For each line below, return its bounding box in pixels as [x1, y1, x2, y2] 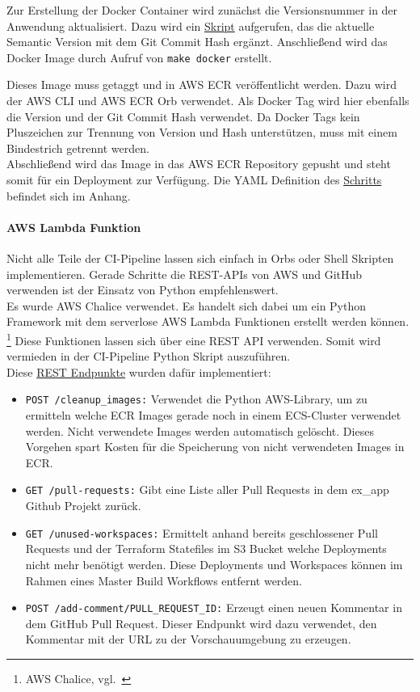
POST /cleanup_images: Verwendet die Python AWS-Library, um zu [25, 390, 367, 407]
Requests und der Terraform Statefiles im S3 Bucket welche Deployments [25, 540, 387, 557]
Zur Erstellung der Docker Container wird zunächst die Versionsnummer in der [6, 2, 398, 18]
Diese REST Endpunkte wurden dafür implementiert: [6, 363, 271, 380]
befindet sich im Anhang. [6, 187, 131, 204]
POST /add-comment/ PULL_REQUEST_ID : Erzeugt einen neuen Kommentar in [25, 599, 402, 616]
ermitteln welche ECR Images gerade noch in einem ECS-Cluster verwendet [25, 407, 401, 424]
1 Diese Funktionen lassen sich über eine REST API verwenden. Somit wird [6, 329, 381, 348]
